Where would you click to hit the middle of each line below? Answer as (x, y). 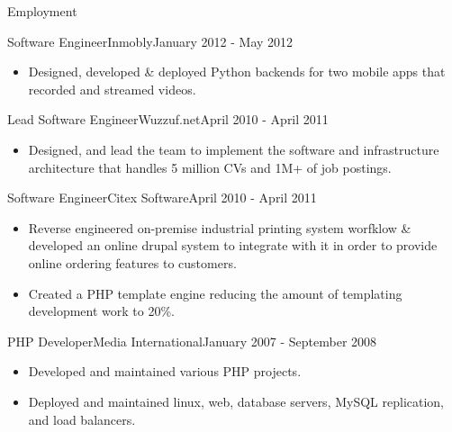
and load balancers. (82, 419)
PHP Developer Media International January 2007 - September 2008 (192, 341)
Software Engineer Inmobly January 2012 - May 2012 (150, 41)
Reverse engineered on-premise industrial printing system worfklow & (220, 227)
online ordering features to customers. (132, 262)
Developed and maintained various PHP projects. (165, 371)
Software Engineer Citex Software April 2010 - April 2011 (162, 198)
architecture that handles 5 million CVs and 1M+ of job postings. (210, 167)
